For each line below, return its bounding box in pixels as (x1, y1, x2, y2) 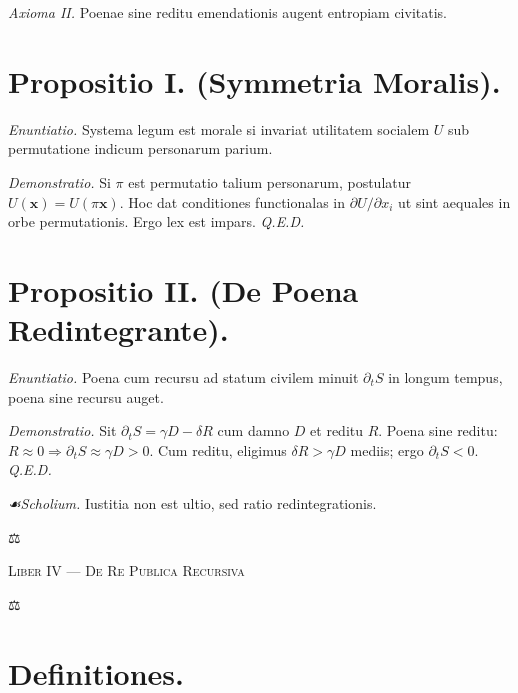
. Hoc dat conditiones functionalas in (119, 191, 346, 212)
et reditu (310, 420, 364, 441)
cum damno (217, 420, 290, 441)
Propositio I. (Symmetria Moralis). (8, 60, 501, 101)
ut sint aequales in (398, 191, 511, 212)
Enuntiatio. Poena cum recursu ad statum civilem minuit (8, 367, 359, 387)
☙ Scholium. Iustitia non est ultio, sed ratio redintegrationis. (8, 492, 377, 513)
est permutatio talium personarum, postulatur (128, 171, 412, 192)
